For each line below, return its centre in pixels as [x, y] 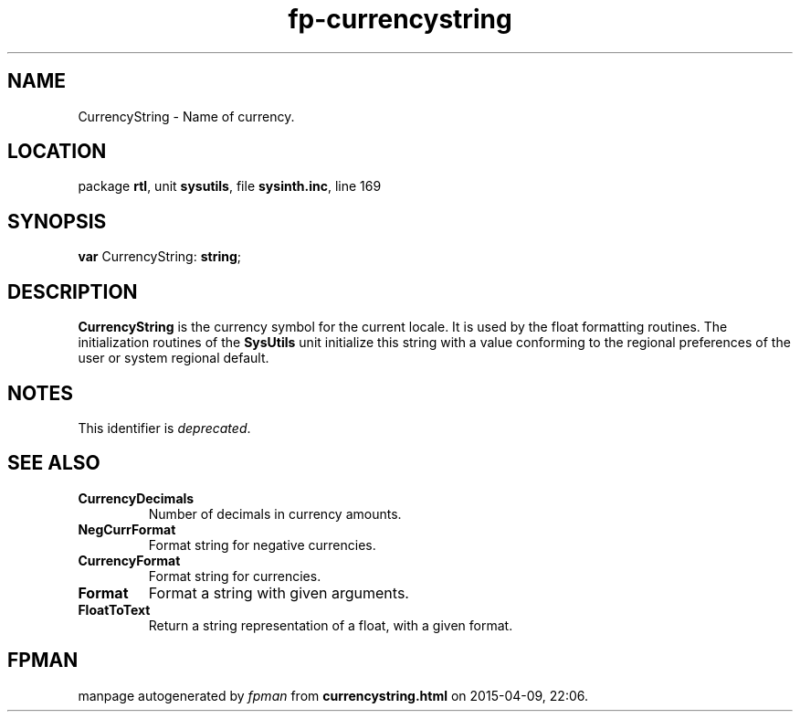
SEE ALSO [54, 463]
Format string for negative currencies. [262, 545]
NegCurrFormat [127, 529]
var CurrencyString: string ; [159, 257]
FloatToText [114, 609]
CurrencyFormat [129, 560]
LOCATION [57, 152]
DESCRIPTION [73, 291]
